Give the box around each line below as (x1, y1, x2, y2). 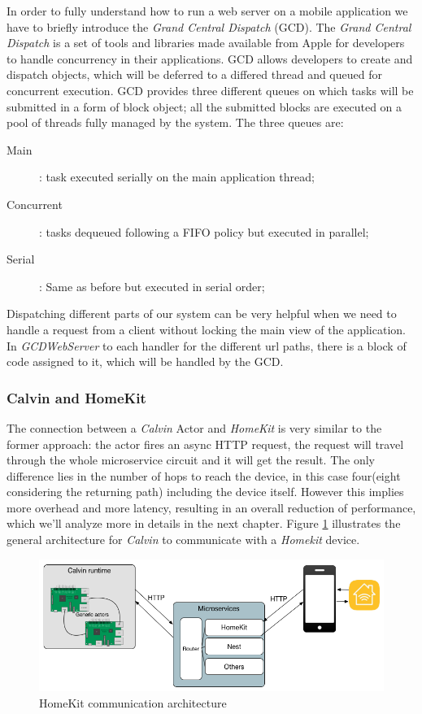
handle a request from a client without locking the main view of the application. (7, 320, 406, 337)
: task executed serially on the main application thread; (39, 168, 315, 185)
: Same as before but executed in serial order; (39, 277, 265, 294)
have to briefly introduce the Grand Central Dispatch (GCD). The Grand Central (7, 18, 411, 35)
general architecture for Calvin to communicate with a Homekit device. (7, 531, 360, 548)
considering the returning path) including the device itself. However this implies (7, 483, 404, 500)
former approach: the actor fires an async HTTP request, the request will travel (7, 435, 404, 452)
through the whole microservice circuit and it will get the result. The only (7, 451, 376, 468)
